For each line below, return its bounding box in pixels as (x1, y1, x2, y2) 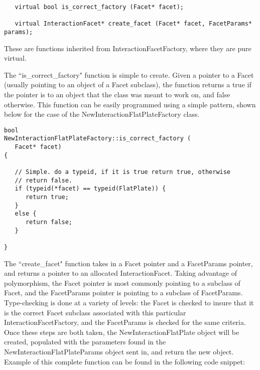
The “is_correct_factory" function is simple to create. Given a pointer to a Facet (4, 69, 254, 80)
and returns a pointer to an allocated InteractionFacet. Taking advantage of (4, 268, 237, 278)
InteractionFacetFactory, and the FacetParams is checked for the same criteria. (4, 317, 246, 327)
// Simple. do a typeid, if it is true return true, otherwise (15, 168, 231, 176)
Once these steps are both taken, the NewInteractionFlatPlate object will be (4, 326, 239, 337)
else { (15, 210, 37, 218)
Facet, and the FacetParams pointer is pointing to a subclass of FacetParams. (4, 287, 243, 298)
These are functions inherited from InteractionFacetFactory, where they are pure (4, 43, 251, 53)
